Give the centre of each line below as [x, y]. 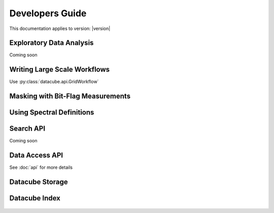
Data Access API [36, 155]
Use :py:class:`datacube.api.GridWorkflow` [54, 82]
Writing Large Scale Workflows [60, 69]
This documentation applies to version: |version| [60, 28]
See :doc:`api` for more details [41, 167]
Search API [27, 129]
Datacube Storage [39, 182]
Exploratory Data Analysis [52, 43]
